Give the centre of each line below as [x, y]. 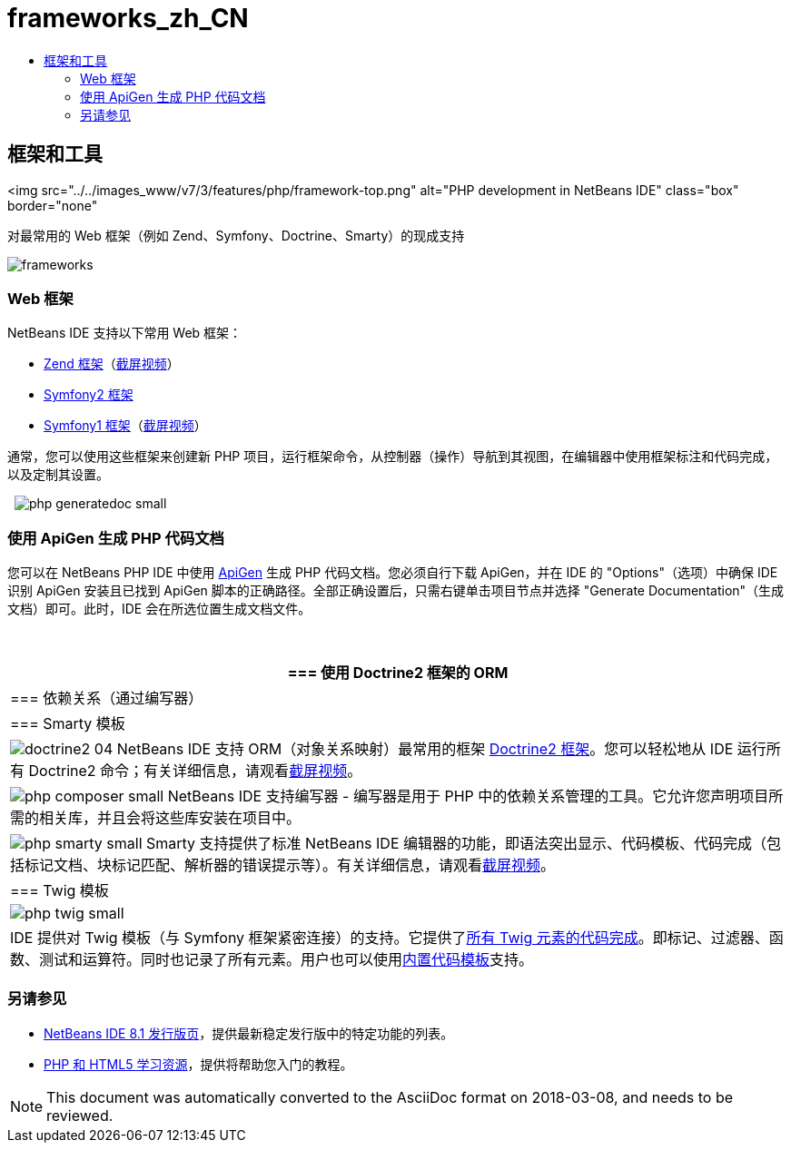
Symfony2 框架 [89, 395]
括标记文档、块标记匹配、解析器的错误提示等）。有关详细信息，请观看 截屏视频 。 [283, 865]
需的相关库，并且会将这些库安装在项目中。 [156, 818]
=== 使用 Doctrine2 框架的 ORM [398, 673]
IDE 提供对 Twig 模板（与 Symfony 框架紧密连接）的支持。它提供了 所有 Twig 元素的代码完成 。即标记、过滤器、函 [397, 938]
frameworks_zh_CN [128, 18]
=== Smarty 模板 [68, 724]
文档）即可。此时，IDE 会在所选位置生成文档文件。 [159, 609]
